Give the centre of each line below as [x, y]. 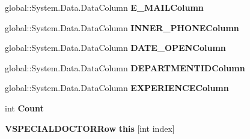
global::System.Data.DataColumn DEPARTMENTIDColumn [125, 67]
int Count [24, 108]
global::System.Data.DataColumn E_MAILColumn [104, 7]
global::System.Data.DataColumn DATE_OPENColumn [115, 48]
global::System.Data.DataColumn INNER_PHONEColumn [122, 27]
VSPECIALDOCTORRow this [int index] [90, 128]
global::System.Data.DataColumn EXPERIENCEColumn [117, 88]
